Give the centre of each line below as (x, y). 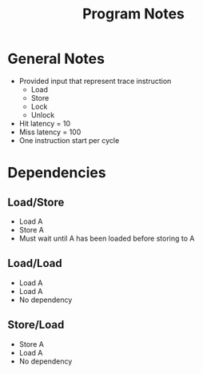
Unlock (43, 115)
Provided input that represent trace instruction (95, 81)
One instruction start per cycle (69, 140)
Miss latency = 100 (50, 132)
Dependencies (57, 173)
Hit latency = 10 (45, 123)
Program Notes (133, 14)
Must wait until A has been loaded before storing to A (107, 238)
